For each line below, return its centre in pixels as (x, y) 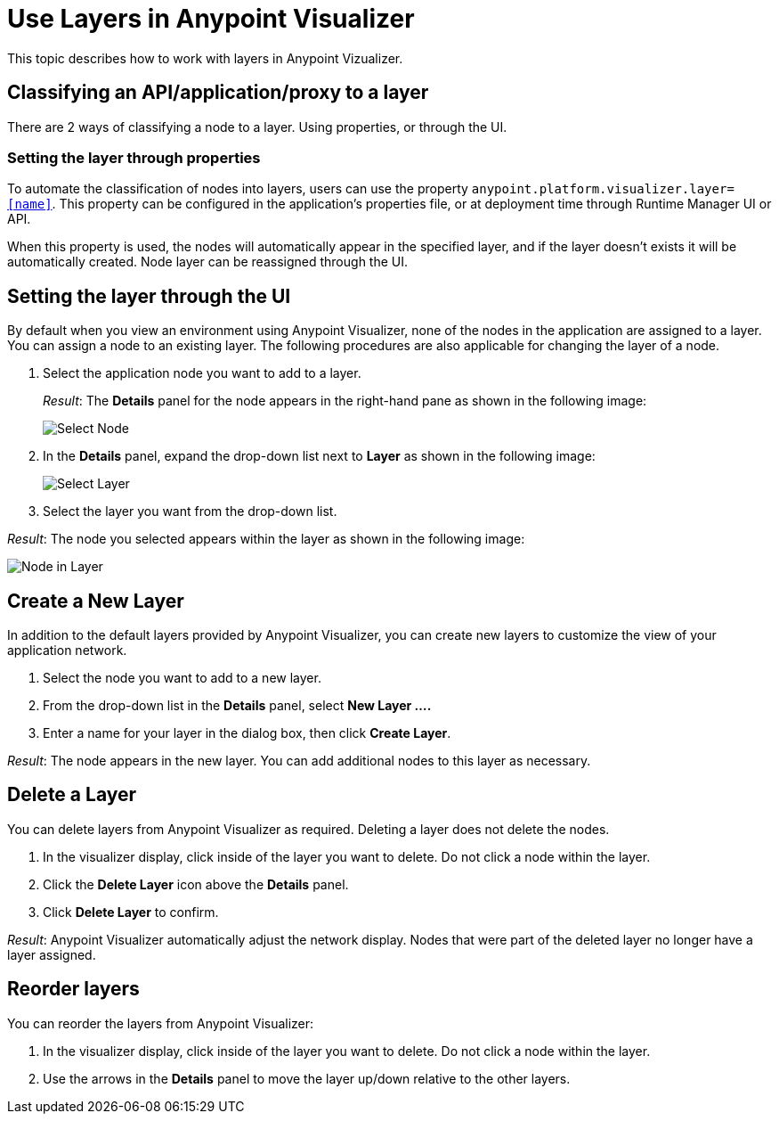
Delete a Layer (72, 795)
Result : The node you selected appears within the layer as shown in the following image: (266, 539)
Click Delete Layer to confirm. (131, 912)
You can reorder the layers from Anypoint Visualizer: (161, 1023)
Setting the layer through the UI (149, 296)
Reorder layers (73, 989)
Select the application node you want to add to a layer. (202, 373)
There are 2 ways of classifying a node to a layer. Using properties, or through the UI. (257, 127)
